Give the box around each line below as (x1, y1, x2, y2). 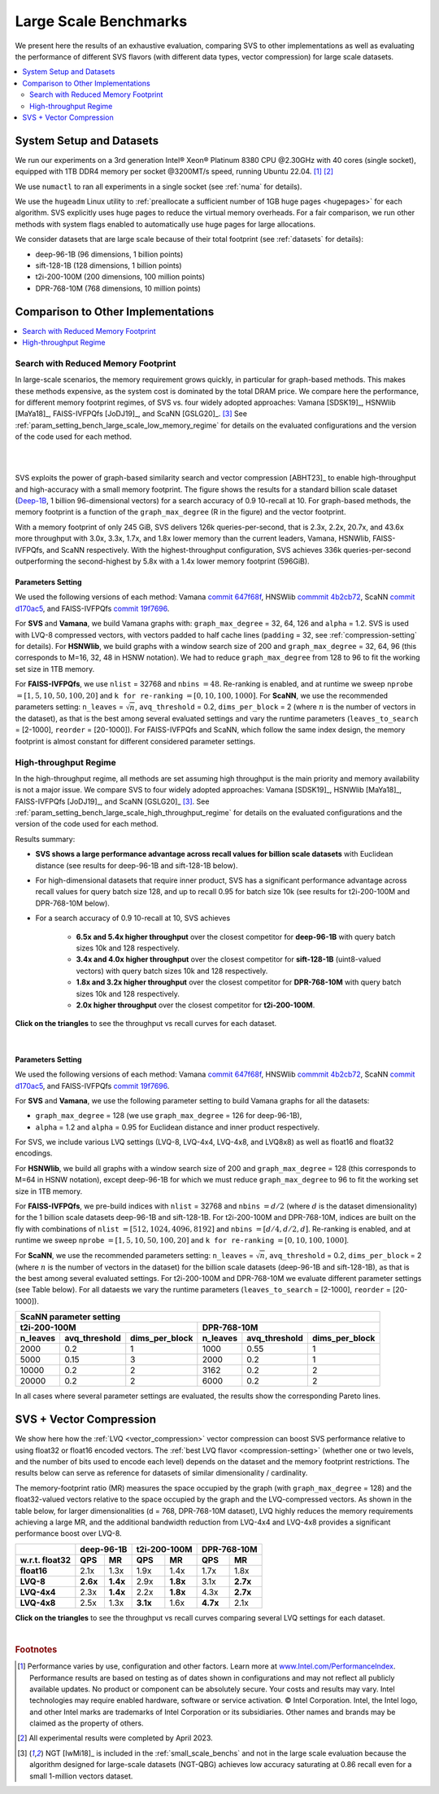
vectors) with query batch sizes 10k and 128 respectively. (76, 966, 268, 976)
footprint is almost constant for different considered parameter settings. (15, 736, 256, 746)
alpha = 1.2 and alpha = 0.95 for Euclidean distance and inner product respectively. (35, 1122, 320, 1132)
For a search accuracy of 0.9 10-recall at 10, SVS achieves (35, 913, 231, 923)
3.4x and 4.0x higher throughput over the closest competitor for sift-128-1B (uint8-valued (76, 954, 381, 964)
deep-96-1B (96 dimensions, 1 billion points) (35, 249, 184, 259)
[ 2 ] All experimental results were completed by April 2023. (17, 1733, 213, 1743)
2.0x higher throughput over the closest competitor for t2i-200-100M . (76, 1000, 315, 1010)
